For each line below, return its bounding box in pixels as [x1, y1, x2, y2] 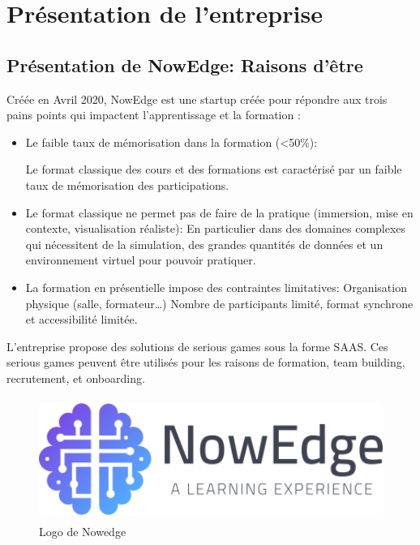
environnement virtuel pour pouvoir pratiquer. [25, 251, 256, 268]
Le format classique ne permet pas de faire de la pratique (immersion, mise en [25, 204, 414, 221]
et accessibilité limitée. [25, 311, 138, 328]
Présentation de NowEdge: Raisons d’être [6, 52, 363, 77]
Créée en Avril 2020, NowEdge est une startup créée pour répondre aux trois [6, 90, 388, 107]
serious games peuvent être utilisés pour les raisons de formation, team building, [6, 354, 405, 371]
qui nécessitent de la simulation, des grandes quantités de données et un [25, 235, 384, 252]
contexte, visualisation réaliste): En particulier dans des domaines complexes [25, 220, 406, 237]
